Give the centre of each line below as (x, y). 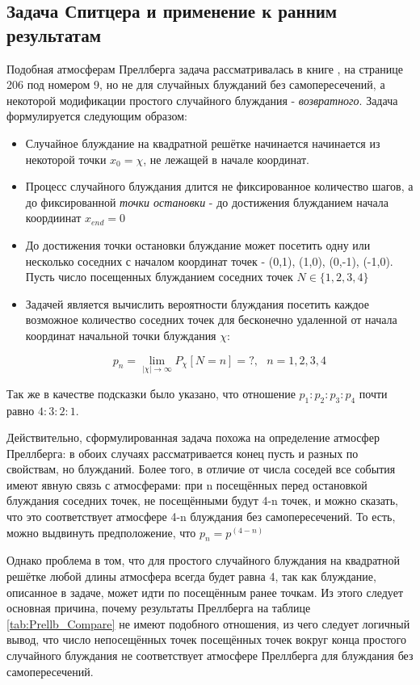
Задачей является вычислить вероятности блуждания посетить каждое (197, 303)
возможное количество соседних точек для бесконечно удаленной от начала (211, 319)
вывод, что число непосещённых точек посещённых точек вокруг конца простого (206, 639)
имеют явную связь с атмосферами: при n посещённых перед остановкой (187, 484)
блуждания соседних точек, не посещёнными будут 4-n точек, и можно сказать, (202, 500)
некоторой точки (66, 159)
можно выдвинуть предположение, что (101, 532)
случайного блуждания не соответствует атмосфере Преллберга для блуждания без (210, 656)
